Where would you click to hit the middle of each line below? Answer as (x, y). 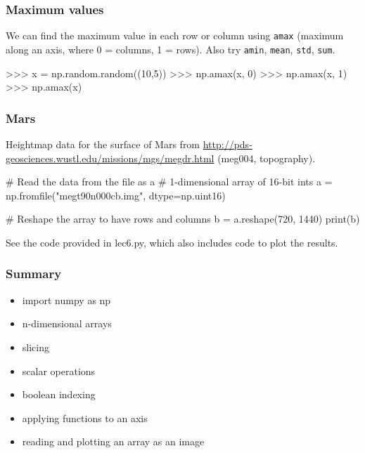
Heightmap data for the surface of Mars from (103, 144)
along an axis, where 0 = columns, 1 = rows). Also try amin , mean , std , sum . (171, 49)
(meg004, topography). (267, 158)
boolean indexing (59, 394)
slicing (36, 347)
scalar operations (59, 370)
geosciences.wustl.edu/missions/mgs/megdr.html (110, 158)
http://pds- (228, 144)
